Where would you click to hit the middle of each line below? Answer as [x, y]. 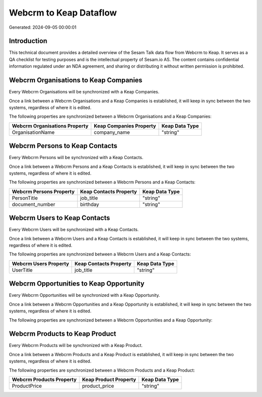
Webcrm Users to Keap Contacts [59, 218]
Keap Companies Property [125, 126]
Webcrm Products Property [44, 379]
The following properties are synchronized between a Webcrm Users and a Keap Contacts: [100, 254]
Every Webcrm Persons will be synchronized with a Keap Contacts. [76, 158]
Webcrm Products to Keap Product [63, 334]
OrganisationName [33, 132]
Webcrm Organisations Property [50, 126]
